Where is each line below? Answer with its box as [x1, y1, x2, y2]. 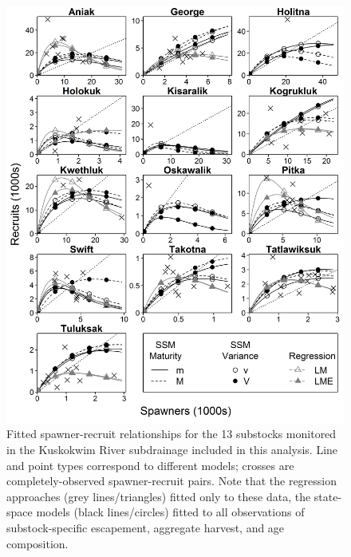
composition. [6, 535, 69, 551]
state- [314, 488, 342, 504]
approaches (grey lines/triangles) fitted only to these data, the [6, 488, 311, 504]
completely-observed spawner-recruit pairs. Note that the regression [6, 472, 337, 489]
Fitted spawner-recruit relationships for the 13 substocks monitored [6, 425, 337, 442]
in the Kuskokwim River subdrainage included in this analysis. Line [6, 441, 338, 458]
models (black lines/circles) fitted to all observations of [36, 504, 305, 520]
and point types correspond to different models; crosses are [6, 456, 294, 473]
